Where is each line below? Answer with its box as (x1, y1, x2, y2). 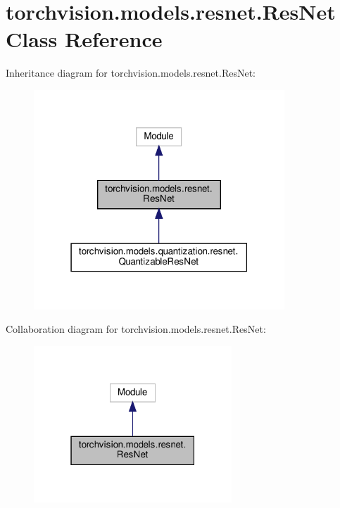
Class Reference (6, 25, 163, 53)
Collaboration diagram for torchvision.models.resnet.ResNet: (6, 322, 266, 336)
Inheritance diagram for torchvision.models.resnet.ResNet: (6, 65, 256, 80)
